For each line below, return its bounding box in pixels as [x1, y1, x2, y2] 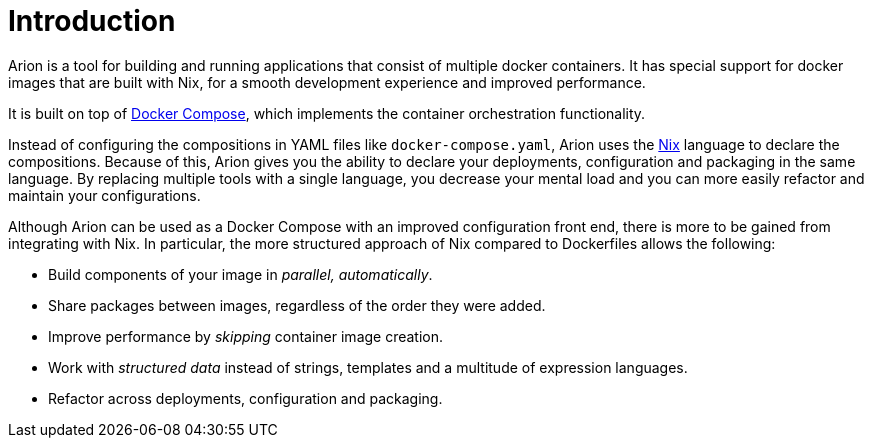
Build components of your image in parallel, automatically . [48, 265, 433, 283]
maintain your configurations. [8, 186, 201, 204]
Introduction [8, 4, 176, 38]
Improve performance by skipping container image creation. [48, 327, 444, 345]
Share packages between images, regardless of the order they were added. [48, 296, 546, 314]
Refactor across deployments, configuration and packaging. [48, 389, 443, 407]
